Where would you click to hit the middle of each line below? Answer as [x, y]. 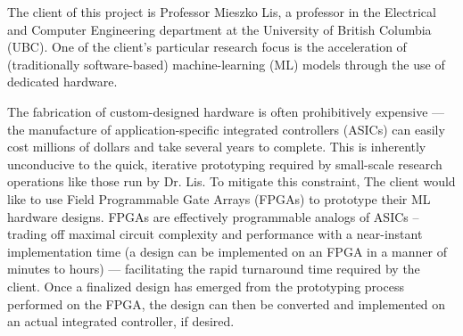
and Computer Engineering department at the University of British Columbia [219, 29]
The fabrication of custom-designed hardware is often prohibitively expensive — [226, 111]
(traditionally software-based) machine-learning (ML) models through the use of [226, 64]
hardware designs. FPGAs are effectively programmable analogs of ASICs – [213, 216]
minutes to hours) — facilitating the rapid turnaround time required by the [214, 269]
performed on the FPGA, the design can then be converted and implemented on [227, 303]
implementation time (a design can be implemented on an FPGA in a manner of [227, 251]
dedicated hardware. [62, 82]
